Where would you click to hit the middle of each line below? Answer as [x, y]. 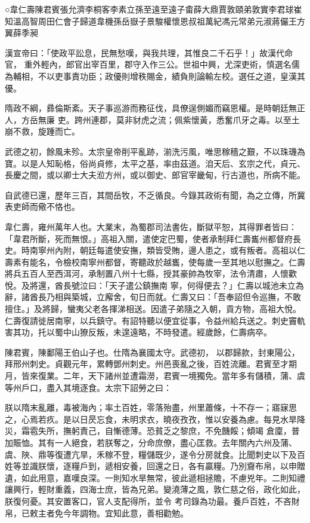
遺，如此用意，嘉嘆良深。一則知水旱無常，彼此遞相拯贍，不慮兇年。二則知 [151, 477]
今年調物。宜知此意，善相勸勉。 [125, 513]
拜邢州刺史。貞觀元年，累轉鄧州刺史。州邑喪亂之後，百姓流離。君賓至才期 [151, 364]
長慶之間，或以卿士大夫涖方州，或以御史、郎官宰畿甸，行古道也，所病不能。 [155, 175]
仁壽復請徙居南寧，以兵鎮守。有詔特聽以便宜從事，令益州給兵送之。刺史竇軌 [155, 320]
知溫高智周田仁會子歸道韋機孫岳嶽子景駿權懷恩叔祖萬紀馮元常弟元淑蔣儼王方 [155, 21]
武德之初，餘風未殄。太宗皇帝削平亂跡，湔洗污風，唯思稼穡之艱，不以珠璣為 [155, 151]
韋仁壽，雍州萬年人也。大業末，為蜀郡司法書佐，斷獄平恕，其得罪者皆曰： [151, 226]
